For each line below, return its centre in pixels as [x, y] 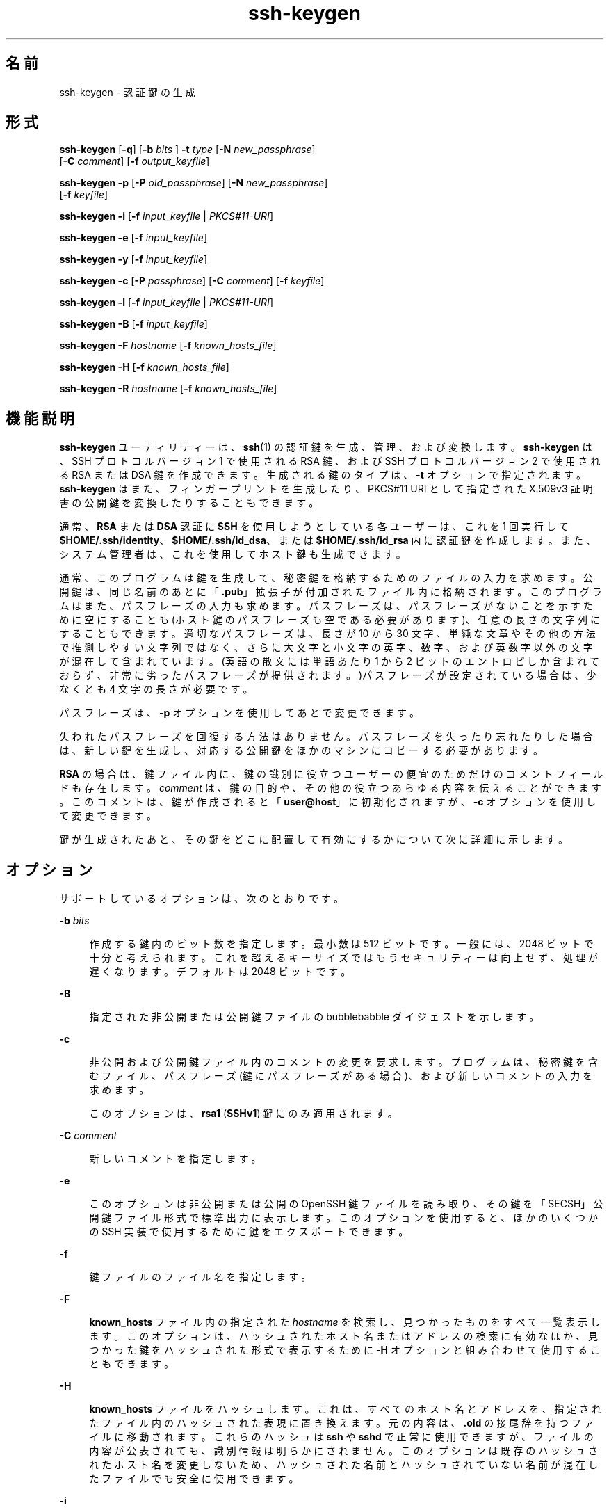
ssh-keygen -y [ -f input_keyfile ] [133, 259]
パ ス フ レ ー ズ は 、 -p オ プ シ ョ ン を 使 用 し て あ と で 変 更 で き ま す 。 [239, 713]
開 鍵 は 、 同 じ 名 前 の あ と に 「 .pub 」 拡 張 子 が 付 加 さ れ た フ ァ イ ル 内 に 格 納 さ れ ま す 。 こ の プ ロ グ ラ [331, 592]
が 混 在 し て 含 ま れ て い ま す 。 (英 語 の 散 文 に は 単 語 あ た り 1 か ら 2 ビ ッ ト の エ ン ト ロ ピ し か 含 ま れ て [330, 661]
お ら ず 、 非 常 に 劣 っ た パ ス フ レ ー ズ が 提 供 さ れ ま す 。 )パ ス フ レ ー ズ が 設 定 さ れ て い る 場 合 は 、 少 [328, 675]
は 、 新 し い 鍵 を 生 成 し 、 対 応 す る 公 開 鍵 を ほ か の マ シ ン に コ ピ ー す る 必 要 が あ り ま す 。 [301, 750]
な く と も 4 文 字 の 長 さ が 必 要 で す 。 [156, 689]
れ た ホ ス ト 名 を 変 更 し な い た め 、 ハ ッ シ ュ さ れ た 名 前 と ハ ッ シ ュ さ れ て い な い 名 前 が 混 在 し [343, 1465]
